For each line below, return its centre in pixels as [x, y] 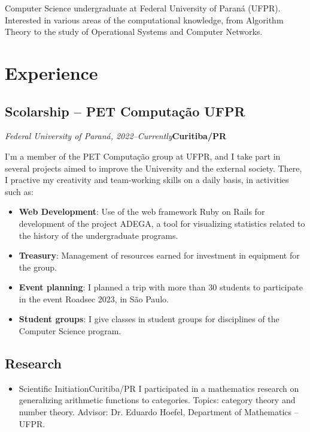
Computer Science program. [70, 331]
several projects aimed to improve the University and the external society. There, [154, 168]
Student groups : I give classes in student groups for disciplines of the [149, 319]
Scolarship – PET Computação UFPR [125, 111]
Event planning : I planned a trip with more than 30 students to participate [161, 287]
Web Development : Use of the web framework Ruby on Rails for [142, 211]
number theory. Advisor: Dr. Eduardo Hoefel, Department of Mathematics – [159, 412]
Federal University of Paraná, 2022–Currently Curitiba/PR [116, 136]
